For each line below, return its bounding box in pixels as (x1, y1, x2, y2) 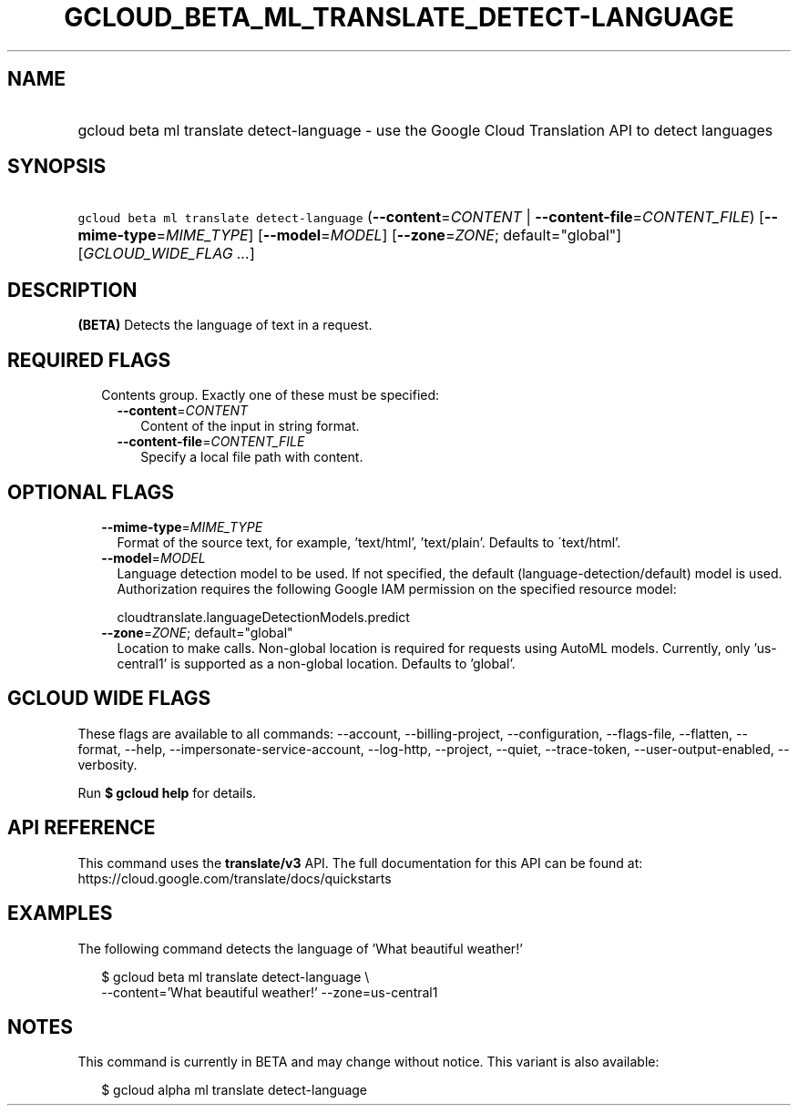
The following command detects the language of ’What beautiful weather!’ (77, 940, 523, 956)
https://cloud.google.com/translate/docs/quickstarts (77, 870, 392, 886)
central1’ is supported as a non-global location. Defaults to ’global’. (117, 655, 516, 671)
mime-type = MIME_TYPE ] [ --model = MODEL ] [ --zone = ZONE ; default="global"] (77, 226, 622, 245)
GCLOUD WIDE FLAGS (7, 687, 211, 710)
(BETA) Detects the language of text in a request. (77, 317, 373, 333)
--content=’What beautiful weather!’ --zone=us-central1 (101, 984, 438, 1000)
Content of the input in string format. (140, 418, 360, 434)
